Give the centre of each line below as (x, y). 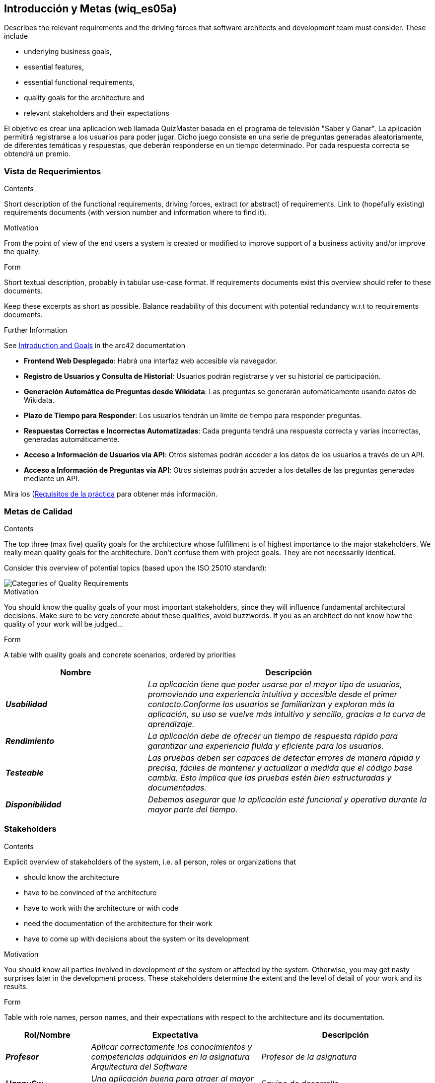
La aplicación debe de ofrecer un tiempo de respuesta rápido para (273, 736)
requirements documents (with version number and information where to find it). (135, 213)
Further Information (36, 330)
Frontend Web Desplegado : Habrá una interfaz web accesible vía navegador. (151, 361)
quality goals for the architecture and (84, 98)
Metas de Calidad (38, 511)
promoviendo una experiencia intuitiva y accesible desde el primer (272, 694)
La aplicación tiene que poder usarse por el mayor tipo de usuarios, (275, 684)
